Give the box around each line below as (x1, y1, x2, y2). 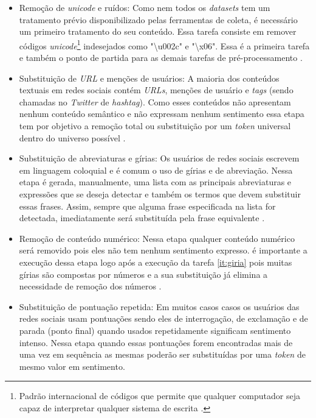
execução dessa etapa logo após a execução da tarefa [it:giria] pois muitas (19, 255, 292, 268)
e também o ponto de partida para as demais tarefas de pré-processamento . (19, 51, 303, 64)
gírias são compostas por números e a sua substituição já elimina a (19, 267, 268, 280)
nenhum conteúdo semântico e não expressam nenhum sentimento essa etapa (19, 107, 304, 120)
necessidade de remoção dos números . (19, 280, 162, 292)
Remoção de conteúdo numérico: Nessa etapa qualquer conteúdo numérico (19, 232, 295, 244)
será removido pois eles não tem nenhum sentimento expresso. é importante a (19, 244, 307, 257)
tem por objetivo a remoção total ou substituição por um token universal (19, 119, 291, 132)
